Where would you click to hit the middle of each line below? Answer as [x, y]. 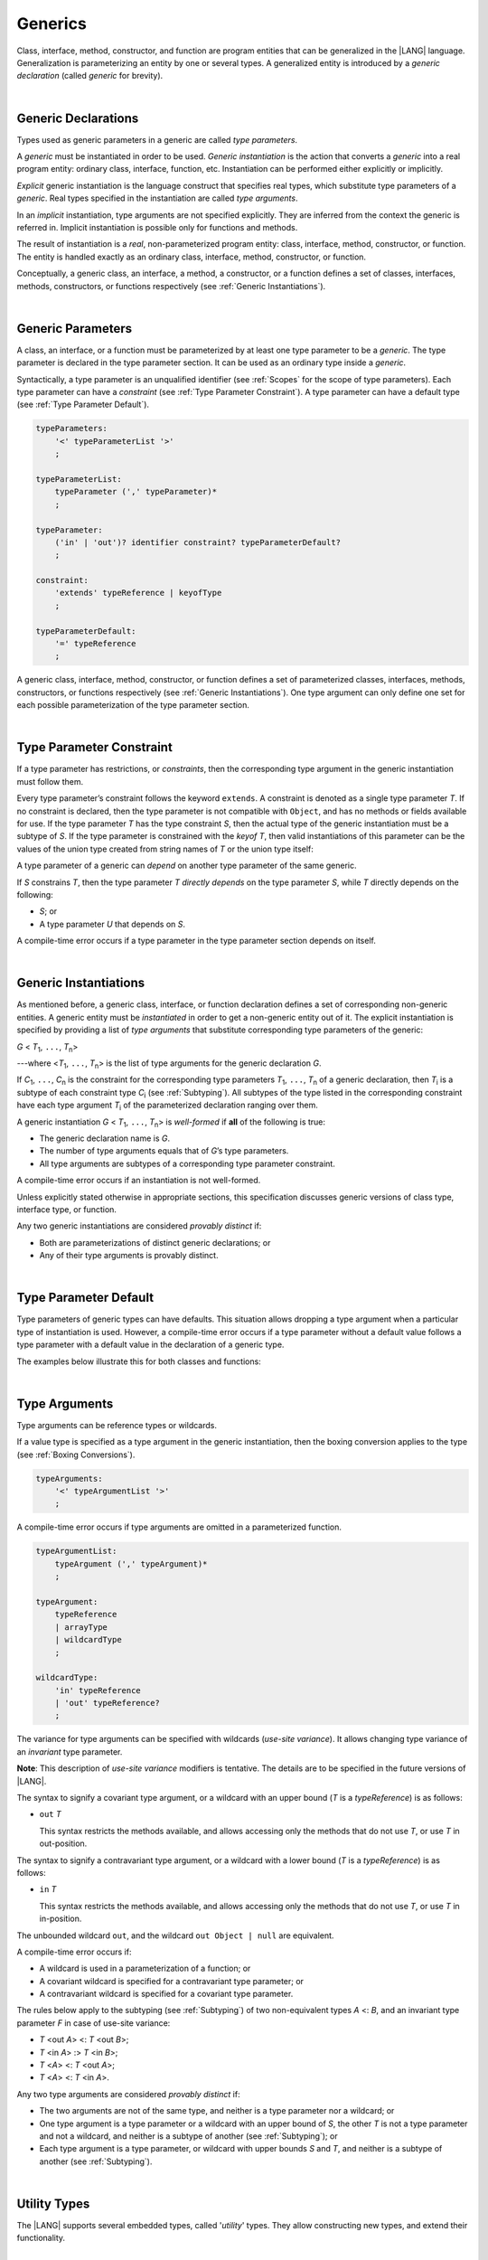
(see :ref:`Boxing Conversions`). [76, 1455]
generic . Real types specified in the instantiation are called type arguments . [157, 198]
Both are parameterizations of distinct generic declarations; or [155, 1242]
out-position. [63, 1843]
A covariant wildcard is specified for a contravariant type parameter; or [172, 1981]
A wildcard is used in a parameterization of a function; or [145, 1968]
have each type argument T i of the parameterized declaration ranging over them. [167, 1106]
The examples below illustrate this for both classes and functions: [139, 1361]
